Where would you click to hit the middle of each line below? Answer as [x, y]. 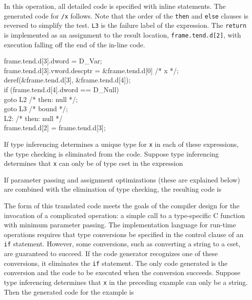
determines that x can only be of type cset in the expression [94, 163]
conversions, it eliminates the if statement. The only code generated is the [116, 263]
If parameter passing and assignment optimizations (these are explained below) [122, 179]
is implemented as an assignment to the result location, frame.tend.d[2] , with [123, 34]
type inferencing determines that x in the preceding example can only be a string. [126, 282]
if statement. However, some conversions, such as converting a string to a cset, [122, 244]
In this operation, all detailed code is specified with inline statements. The [115, 6]
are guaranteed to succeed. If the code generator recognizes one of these [111, 253]
